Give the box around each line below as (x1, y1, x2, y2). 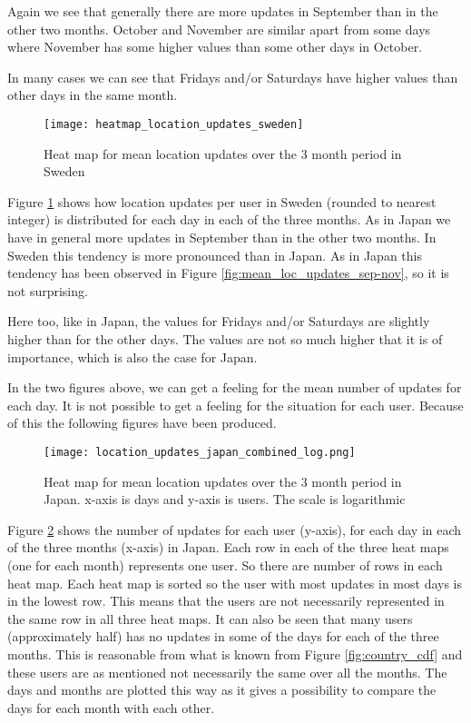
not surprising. (7, 281, 88, 300)
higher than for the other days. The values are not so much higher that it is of (7, 329, 443, 348)
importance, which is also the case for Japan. (7, 347, 258, 366)
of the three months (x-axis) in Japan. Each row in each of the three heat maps (7, 538, 449, 557)
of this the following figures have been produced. (7, 413, 277, 432)
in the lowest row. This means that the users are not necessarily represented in (7, 591, 445, 610)
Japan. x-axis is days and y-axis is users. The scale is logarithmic (44, 490, 406, 509)
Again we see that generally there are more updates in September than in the (7, 2, 438, 20)
